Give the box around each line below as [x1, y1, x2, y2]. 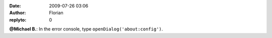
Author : [9, 10, 26, 16]
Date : [9, 3, 21, 8]
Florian [49, 10, 63, 16]
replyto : [9, 16, 27, 22]
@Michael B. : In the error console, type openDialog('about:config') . [9, 26, 163, 32]
